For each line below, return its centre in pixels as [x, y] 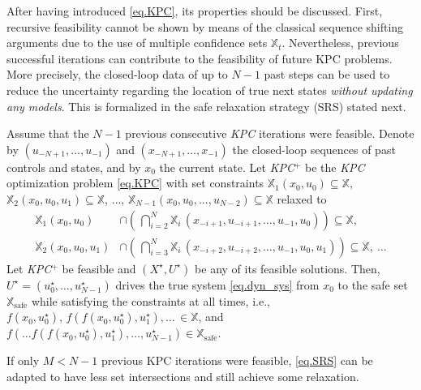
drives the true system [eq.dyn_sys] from [217, 284]
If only [23, 360]
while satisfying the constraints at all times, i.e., [150, 300]
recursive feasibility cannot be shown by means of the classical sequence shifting [205, 26]
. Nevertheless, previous [340, 43]
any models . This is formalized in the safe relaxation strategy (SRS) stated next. [206, 106]
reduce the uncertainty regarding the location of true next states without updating [210, 90]
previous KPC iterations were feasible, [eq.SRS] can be [237, 360]
